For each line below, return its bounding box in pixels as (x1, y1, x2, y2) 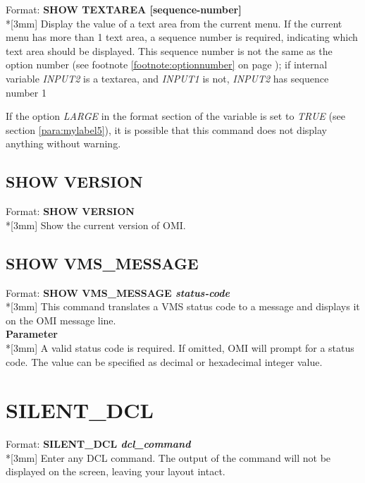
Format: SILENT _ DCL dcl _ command (6, 436, 191, 451)
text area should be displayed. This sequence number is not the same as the (6, 43, 333, 58)
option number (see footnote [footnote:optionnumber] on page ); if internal (6, 57, 328, 72)
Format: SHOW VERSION (6, 204, 135, 219)
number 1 (6, 85, 47, 99)
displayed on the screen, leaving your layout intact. (6, 464, 225, 479)
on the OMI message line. (6, 312, 116, 327)
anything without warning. (6, 136, 121, 151)
